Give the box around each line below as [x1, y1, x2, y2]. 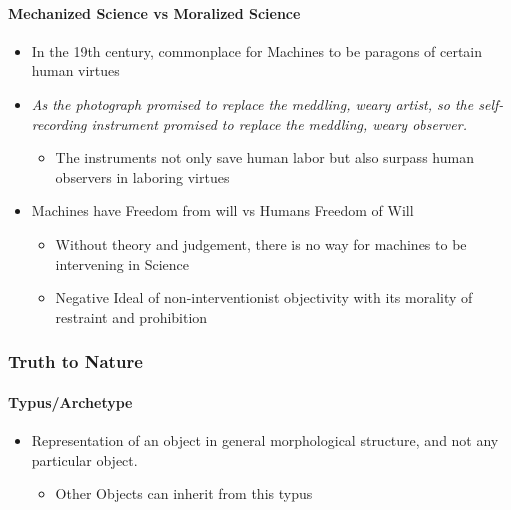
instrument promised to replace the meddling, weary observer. [91, 113, 467, 134]
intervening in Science [55, 253, 190, 274]
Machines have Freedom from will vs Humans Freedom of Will [31, 200, 414, 221]
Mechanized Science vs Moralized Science [8, 2, 301, 23]
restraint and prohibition [55, 306, 208, 327]
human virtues [31, 60, 120, 81]
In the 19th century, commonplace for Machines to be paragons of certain [31, 40, 483, 61]
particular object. [31, 449, 138, 470]
